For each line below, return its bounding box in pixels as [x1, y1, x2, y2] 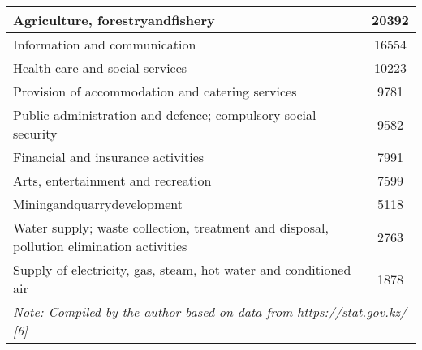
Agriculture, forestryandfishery [13, 11, 215, 29]
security [13, 124, 58, 143]
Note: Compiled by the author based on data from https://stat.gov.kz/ [13, 302, 407, 321]
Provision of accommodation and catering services [13, 82, 297, 100]
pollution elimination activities [13, 237, 187, 255]
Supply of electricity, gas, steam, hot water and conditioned [13, 260, 351, 279]
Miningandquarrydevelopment [13, 194, 183, 213]
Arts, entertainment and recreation [13, 171, 212, 190]
